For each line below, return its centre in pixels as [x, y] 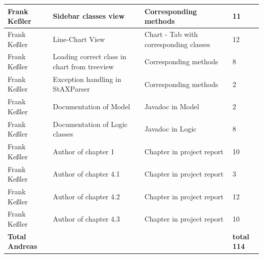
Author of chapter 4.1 [86, 174]
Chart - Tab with [171, 34]
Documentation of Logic [90, 124]
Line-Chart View [79, 39]
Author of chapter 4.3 [86, 219]
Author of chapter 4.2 [86, 196]
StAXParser [71, 89]
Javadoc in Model [172, 106]
